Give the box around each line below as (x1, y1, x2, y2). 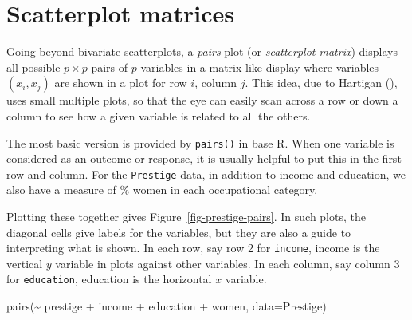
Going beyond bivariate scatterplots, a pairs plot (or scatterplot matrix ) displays (6, 43, 398, 60)
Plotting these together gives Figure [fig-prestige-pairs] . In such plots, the (6, 208, 366, 224)
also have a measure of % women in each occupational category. (6, 181, 318, 198)
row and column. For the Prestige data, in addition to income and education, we (6, 165, 406, 182)
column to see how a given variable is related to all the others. (6, 107, 311, 124)
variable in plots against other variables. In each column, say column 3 (55, 255, 400, 271)
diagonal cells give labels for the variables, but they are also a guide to (6, 223, 351, 240)
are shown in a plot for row (54, 74, 187, 91)
